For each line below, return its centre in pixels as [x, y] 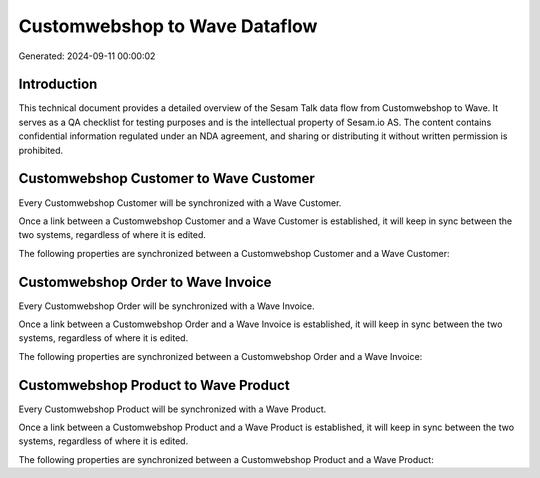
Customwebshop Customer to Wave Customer [166, 178]
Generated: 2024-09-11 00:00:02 [87, 56]
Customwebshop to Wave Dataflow [168, 26]
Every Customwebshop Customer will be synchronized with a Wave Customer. [180, 202]
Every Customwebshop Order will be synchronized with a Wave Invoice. [166, 306]
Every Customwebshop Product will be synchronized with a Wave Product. [172, 409]
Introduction [58, 84]
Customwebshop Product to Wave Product [154, 385]
